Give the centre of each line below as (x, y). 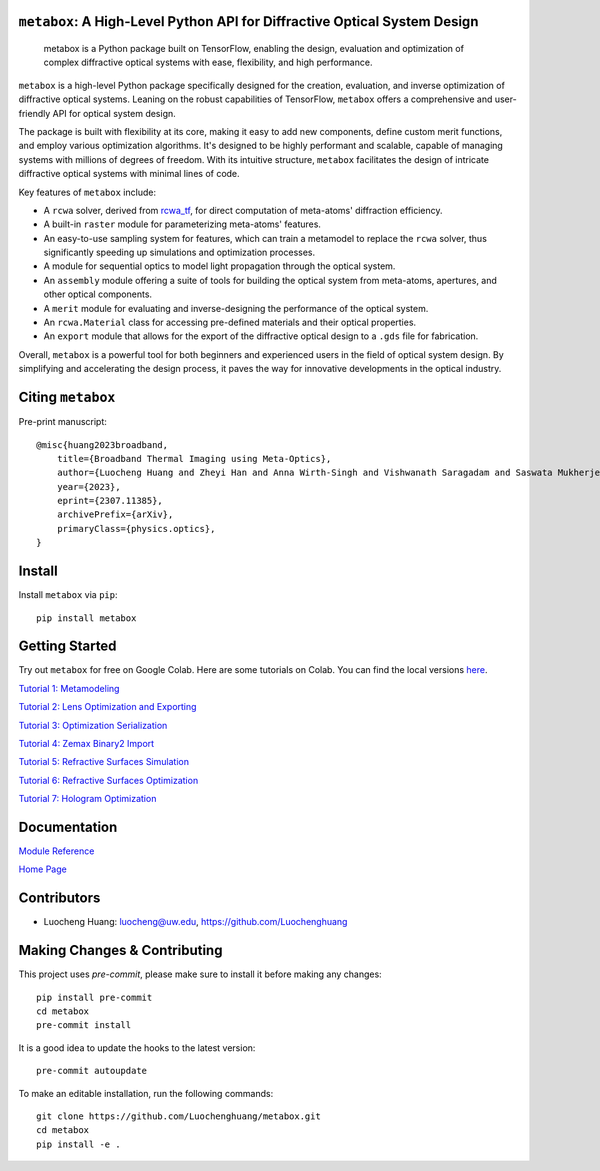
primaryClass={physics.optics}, (136, 528)
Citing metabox (67, 397)
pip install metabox (86, 618)
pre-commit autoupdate (92, 1071)
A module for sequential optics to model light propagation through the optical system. (219, 266)
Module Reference (56, 851)
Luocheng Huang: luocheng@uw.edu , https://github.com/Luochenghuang (195, 922)
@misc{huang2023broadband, (102, 444)
